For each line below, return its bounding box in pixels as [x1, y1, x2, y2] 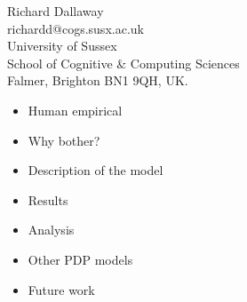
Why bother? [28, 131, 100, 149]
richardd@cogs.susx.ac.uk [7, 19, 144, 37]
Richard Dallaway [7, 2, 104, 20]
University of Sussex [7, 36, 117, 55]
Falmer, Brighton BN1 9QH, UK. [7, 71, 188, 90]
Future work [28, 280, 95, 298]
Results [28, 190, 68, 209]
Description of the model [28, 161, 163, 179]
